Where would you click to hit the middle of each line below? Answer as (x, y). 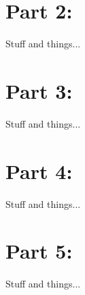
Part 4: (39, 170)
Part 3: (39, 90)
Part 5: (39, 251)
